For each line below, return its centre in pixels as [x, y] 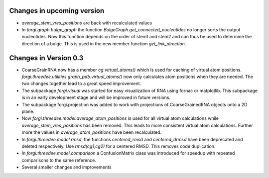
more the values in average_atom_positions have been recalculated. [92, 132]
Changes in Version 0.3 [46, 58]
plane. [28, 111]
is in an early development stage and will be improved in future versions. [96, 97]
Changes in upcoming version [57, 11]
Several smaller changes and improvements [67, 167]
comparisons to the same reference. [59, 160]
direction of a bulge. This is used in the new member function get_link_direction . [104, 44]
